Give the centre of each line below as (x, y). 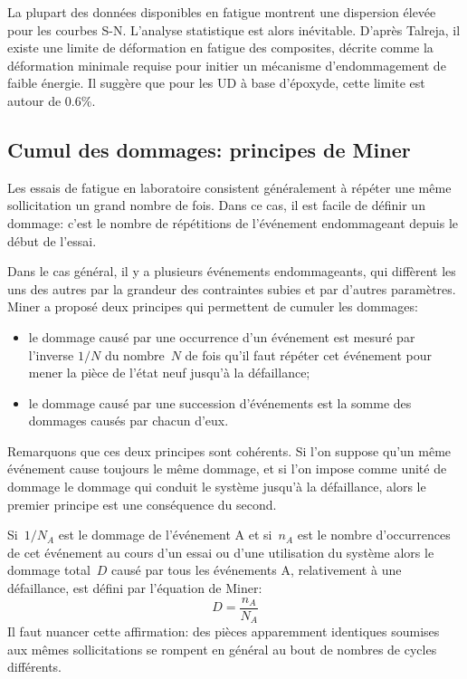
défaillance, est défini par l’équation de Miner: (135, 588)
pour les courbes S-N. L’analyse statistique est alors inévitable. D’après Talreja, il (234, 29)
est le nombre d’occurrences (374, 535)
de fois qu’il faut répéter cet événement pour (308, 354)
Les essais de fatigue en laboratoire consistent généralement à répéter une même (229, 187)
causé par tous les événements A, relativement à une (257, 570)
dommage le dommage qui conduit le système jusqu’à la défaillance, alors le (217, 487)
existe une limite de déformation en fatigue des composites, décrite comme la (220, 48)
